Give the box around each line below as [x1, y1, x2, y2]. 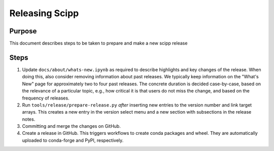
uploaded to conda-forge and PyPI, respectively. [22, 137, 124, 143]
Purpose [9, 27, 37, 35]
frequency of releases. [22, 95, 70, 101]
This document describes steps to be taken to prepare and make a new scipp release [9, 40, 188, 46]
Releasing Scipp [9, 8, 79, 19]
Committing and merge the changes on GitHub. [22, 123, 121, 129]
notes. [22, 116, 36, 122]
